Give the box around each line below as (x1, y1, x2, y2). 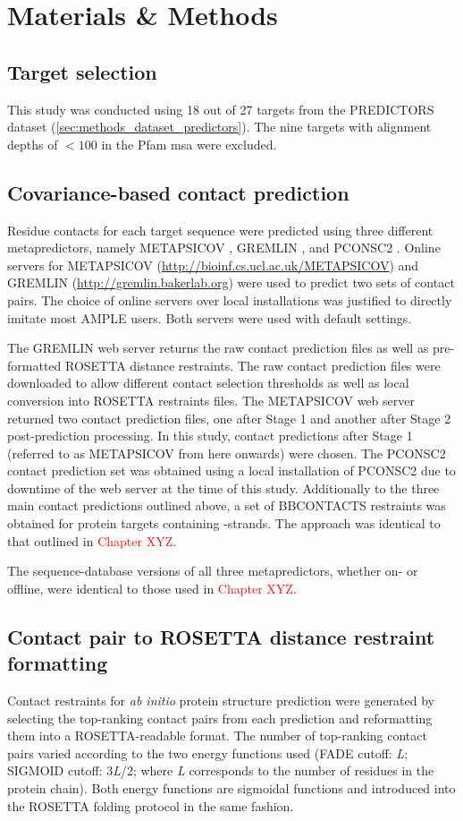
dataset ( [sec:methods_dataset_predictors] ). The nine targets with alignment (7, 117, 432, 136)
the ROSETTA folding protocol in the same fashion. (7, 796, 294, 815)
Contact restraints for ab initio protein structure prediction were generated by (7, 691, 434, 710)
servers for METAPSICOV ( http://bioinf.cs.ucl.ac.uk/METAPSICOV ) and (7, 255, 419, 274)
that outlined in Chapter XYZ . (7, 531, 177, 550)
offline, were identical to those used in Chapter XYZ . (7, 578, 297, 597)
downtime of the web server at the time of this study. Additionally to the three (7, 478, 440, 497)
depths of (7, 134, 58, 153)
